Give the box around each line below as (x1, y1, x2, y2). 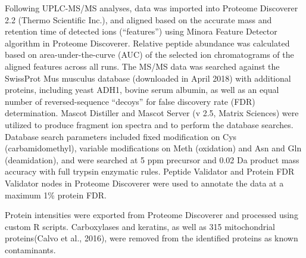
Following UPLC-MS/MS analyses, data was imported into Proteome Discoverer (5, 2, 298, 14)
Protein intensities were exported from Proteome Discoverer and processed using (5, 209, 298, 221)
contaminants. (5, 243, 56, 256)
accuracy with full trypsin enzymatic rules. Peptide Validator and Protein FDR (5, 165, 295, 178)
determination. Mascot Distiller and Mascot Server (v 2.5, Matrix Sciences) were (5, 107, 299, 119)
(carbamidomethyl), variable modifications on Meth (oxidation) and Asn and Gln (5, 142, 302, 154)
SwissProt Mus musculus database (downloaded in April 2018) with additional (5, 72, 291, 84)
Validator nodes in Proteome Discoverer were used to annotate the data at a (5, 176, 284, 189)
